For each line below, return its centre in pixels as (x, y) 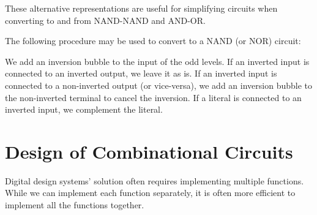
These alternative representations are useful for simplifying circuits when (141, 8)
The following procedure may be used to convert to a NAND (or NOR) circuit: (153, 41)
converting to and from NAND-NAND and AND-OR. (105, 20)
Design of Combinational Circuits (149, 151)
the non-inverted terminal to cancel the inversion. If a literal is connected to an (153, 97)
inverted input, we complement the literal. (84, 109)
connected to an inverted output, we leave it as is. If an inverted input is (141, 73)
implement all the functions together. (75, 205)
